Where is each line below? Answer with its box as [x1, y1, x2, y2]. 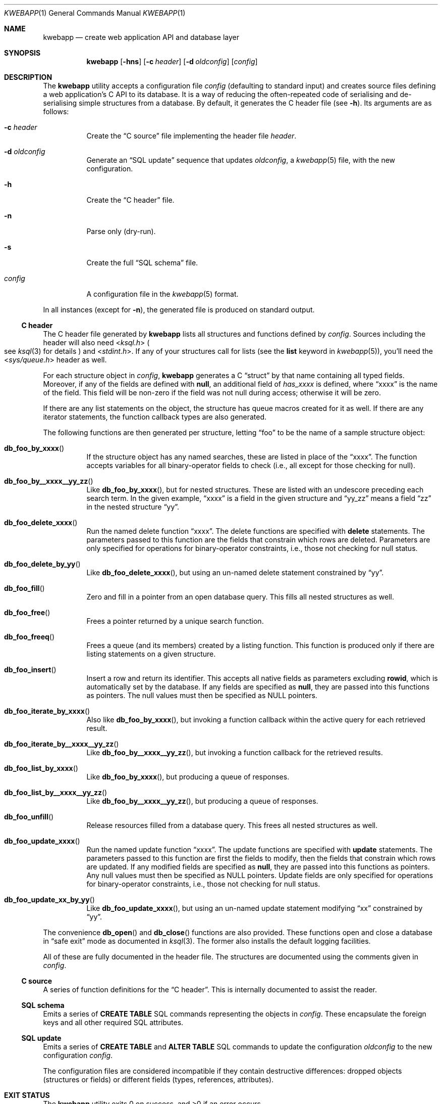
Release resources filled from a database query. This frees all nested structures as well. [86, 821, 378, 830]
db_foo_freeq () [4, 632, 55, 641]
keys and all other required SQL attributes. [43, 1018, 184, 1027]
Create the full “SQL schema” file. [86, 258, 198, 267]
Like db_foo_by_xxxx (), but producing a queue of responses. [86, 772, 290, 781]
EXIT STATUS [4, 1091, 50, 1099]
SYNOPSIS [4, 49, 41, 57]
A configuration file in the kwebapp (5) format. [86, 290, 239, 298]
